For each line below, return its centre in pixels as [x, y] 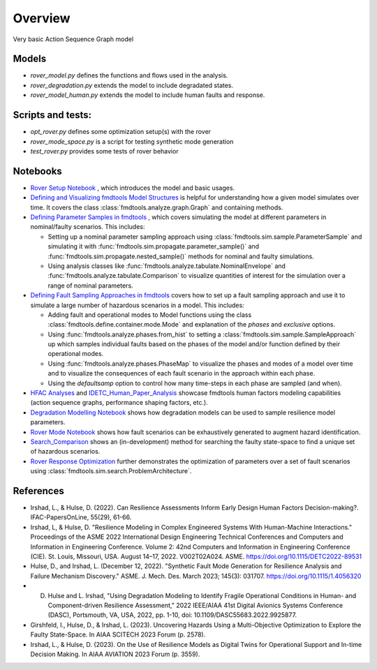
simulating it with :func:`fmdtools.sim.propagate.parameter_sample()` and [154, 246]
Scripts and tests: [52, 115]
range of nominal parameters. [90, 285]
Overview [42, 18]
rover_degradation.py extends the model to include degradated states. [132, 85]
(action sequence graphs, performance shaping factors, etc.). [119, 403]
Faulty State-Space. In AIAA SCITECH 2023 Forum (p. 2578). [118, 634]
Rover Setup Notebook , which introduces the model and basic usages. [133, 188]
